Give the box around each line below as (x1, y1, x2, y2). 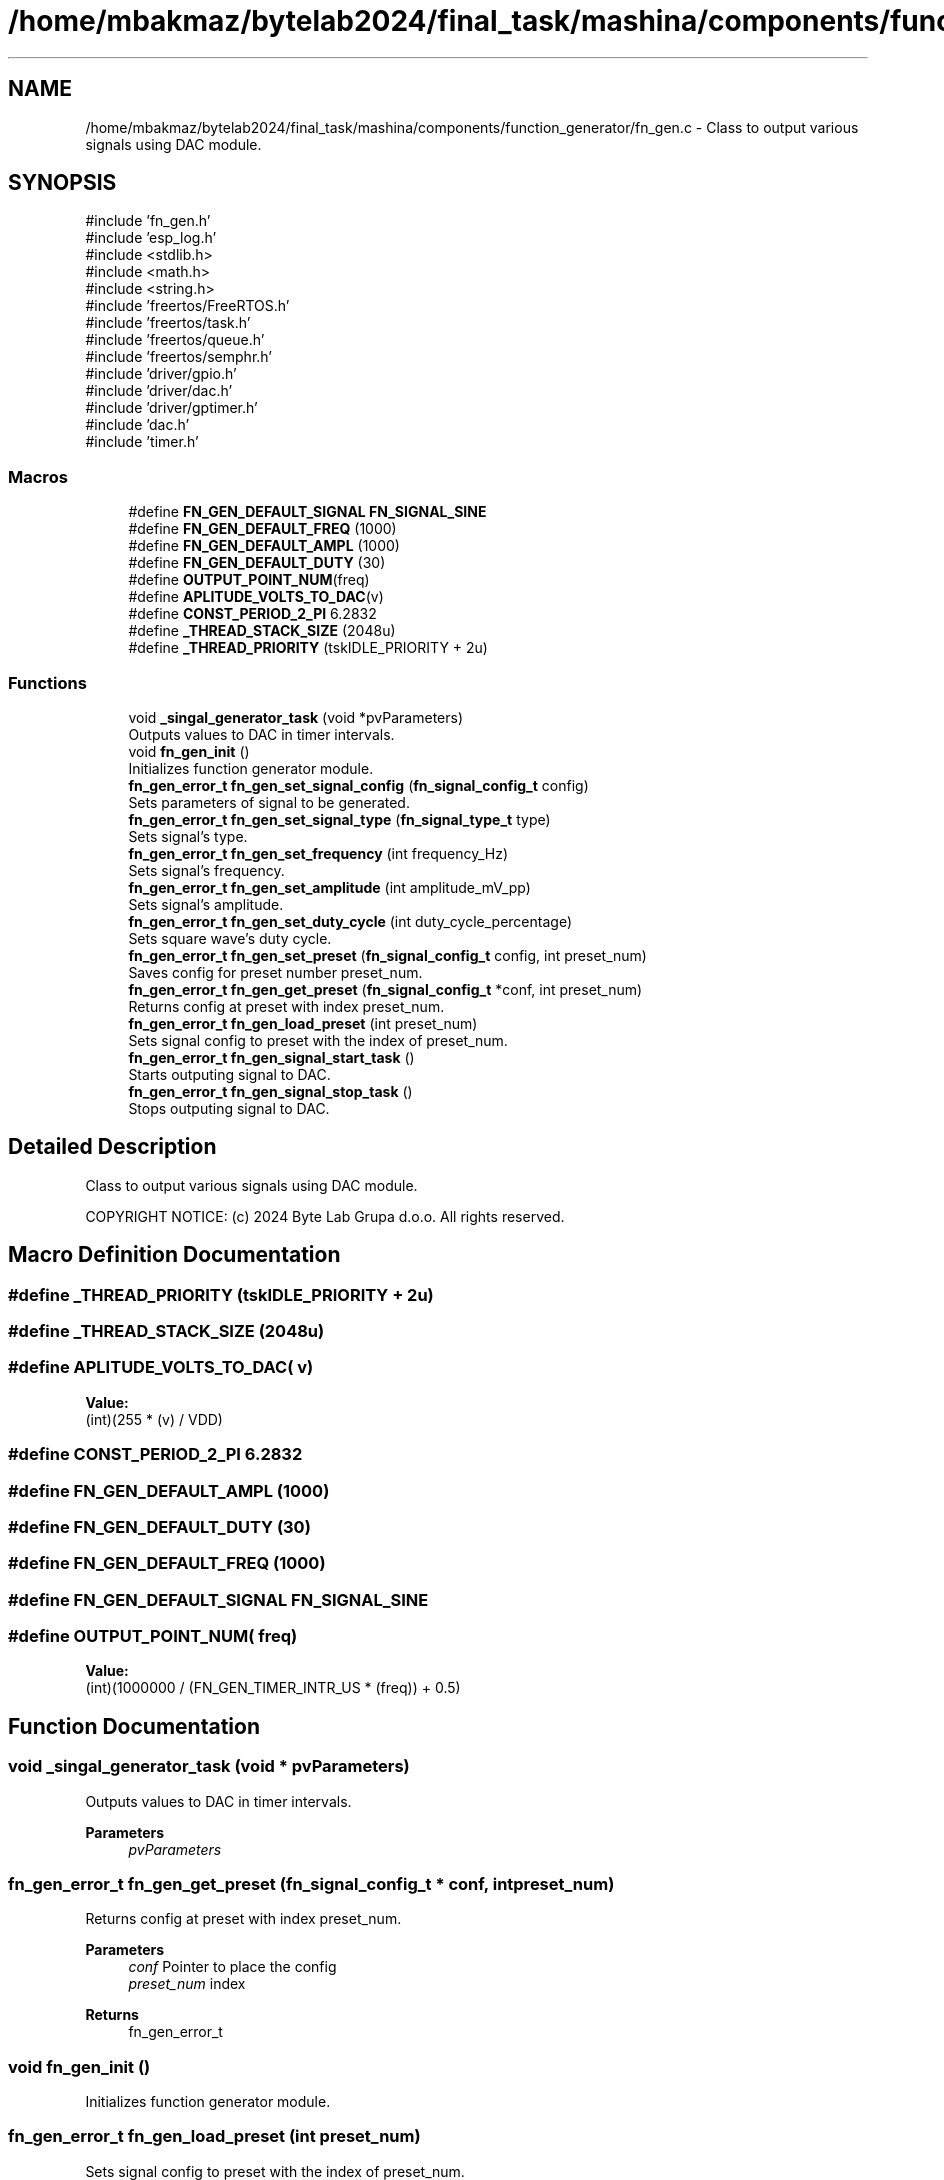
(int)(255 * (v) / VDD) (85, 1410, 223, 1428)
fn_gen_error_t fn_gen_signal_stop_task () (128, 1082, 413, 1100)
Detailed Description (8, 1134, 217, 1160)
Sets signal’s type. (128, 827, 248, 845)
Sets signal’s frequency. (128, 861, 285, 879)
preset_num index (128, 1975, 246, 1993)
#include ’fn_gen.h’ (85, 212, 211, 230)
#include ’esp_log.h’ (85, 229, 217, 247)
